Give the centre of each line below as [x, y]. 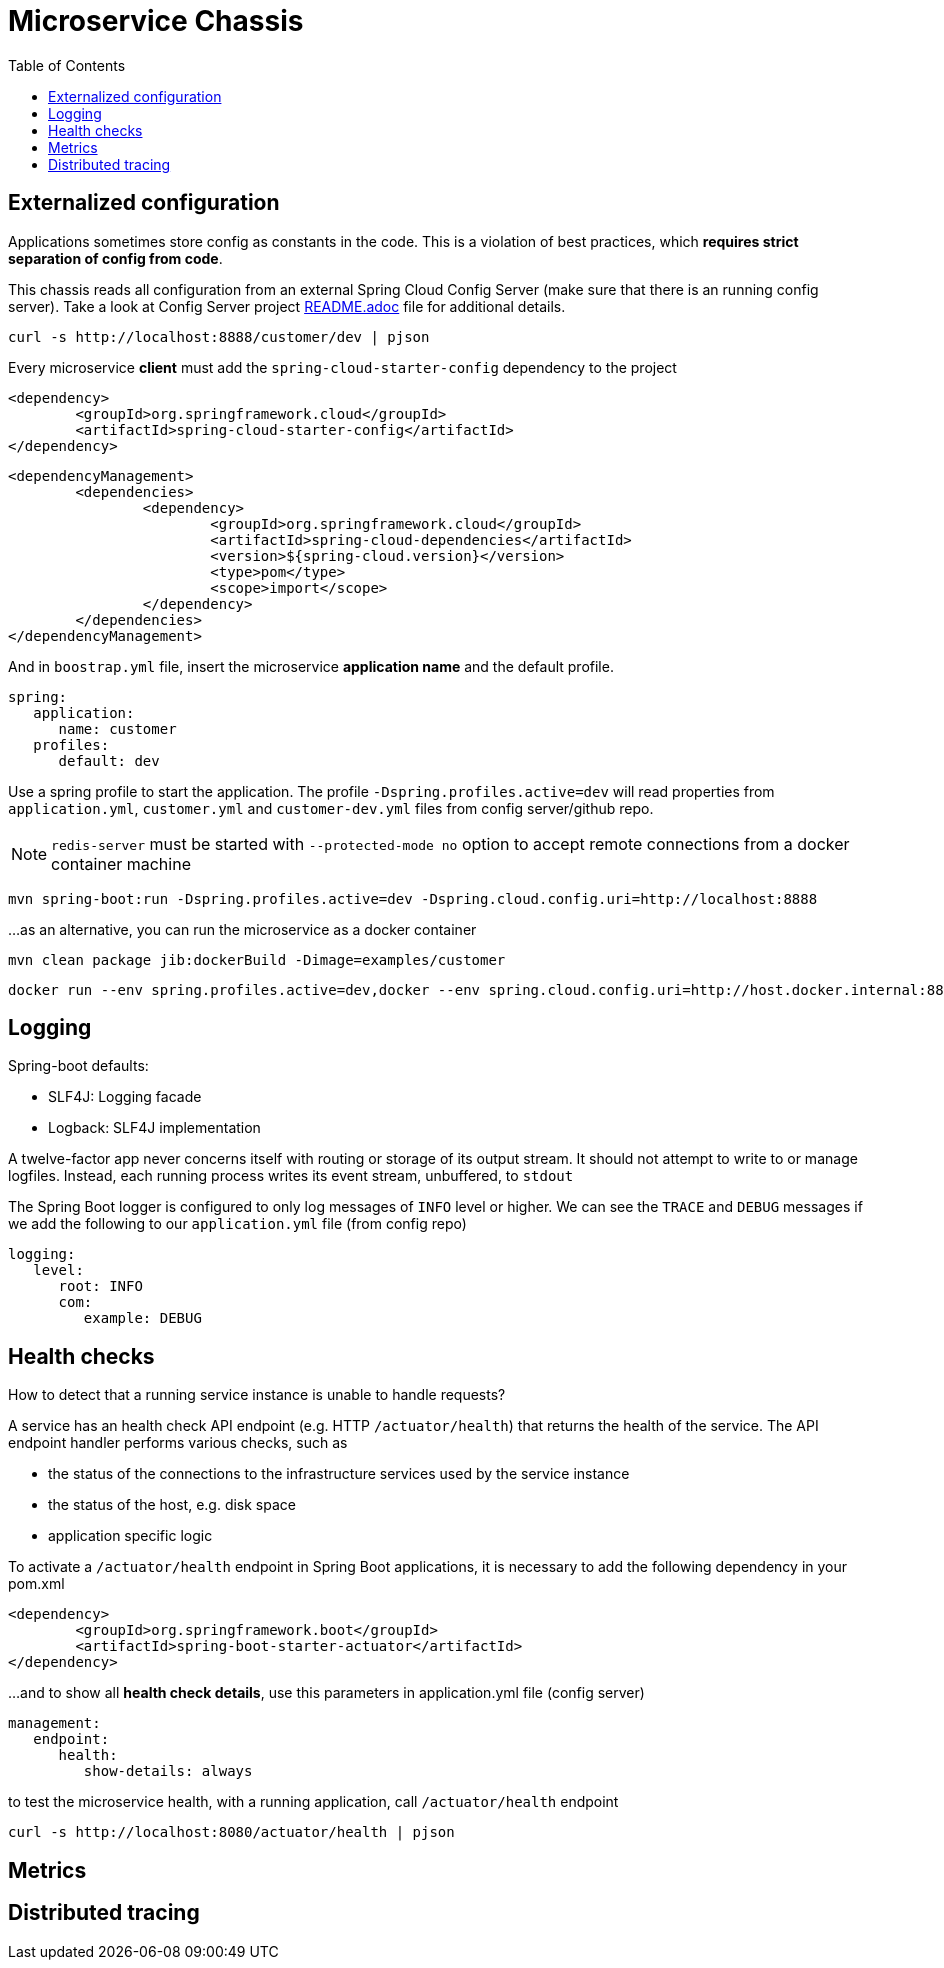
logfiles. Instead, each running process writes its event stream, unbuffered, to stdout [291, 1176]
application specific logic [130, 1536]
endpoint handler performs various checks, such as [178, 1443]
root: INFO [100, 1286]
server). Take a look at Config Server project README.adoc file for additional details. [287, 306]
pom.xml [36, 1584]
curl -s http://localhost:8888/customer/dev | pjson [219, 336]
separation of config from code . [115, 258]
